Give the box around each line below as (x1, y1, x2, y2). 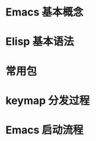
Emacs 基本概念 (5, 5, 84, 19)
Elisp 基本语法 (5, 35, 75, 48)
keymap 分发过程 (5, 93, 90, 107)
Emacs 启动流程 (5, 123, 84, 137)
